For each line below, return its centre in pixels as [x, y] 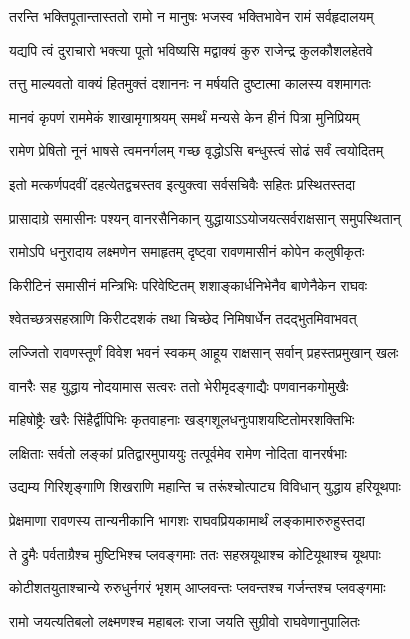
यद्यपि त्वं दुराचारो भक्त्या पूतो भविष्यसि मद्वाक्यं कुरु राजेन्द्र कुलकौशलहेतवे [191, 49]
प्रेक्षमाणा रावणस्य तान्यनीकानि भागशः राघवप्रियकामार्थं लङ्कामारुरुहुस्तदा [187, 519]
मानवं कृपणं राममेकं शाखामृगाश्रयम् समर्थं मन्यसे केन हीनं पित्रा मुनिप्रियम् [184, 116]
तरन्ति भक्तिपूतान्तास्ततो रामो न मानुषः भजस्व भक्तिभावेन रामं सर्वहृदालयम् [191, 16]
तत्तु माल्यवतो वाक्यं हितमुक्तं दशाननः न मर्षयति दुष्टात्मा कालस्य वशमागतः [190, 83]
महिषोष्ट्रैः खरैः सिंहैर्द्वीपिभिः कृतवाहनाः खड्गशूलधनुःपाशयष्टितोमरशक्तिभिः [182, 419]
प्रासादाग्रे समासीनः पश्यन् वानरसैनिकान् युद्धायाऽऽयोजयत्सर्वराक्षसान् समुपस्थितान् [205, 217]
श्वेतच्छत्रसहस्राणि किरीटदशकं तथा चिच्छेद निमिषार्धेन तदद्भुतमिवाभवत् [183, 318]
